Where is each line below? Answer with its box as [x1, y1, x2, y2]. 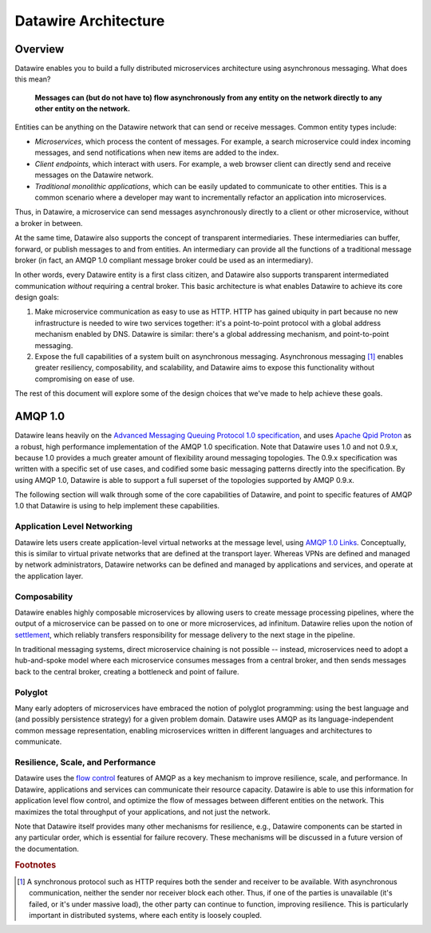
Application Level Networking [14, 521, 133, 532]
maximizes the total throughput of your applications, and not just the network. [14, 807, 271, 816]
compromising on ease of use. [34, 374, 135, 383]
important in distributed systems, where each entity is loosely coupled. [29, 910, 263, 919]
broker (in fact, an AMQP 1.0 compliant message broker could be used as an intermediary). [14, 255, 314, 265]
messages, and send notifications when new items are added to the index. [34, 148, 279, 157]
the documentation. [14, 844, 80, 853]
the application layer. [14, 571, 84, 580]
